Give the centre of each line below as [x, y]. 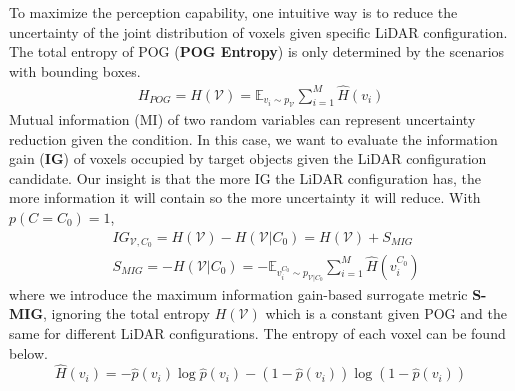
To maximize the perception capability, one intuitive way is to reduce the [233, 12]
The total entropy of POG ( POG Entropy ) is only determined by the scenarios [257, 51]
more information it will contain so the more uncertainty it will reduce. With [245, 197]
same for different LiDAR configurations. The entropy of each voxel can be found [257, 332]
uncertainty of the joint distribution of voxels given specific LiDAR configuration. [258, 31]
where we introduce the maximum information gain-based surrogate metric [238, 293]
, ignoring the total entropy [126, 313]
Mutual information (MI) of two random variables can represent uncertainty [242, 119]
